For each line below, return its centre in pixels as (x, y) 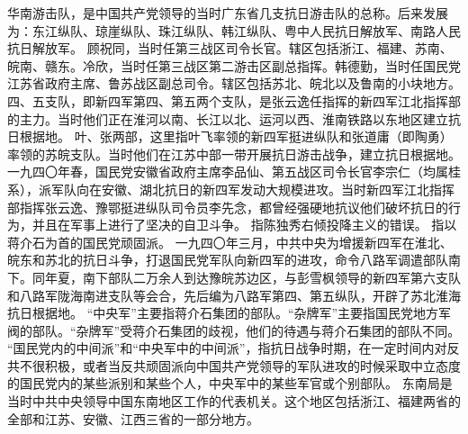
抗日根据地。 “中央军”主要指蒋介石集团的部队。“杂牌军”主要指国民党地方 (223, 313)
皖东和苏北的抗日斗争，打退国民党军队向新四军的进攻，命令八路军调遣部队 (228, 260)
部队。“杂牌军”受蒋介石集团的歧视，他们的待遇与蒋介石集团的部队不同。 (246, 330)
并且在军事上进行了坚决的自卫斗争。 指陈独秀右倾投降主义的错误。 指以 (244, 225)
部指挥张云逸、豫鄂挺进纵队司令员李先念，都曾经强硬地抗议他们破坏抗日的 (228, 207)
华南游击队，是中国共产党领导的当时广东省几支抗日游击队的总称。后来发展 (228, 13)
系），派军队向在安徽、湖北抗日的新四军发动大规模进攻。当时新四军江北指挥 (231, 189)
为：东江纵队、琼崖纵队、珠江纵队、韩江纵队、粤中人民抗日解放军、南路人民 (234, 30)
